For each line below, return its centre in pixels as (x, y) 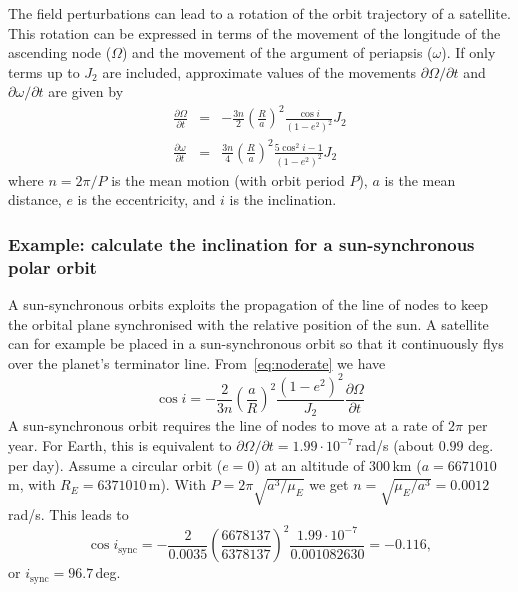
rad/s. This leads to (68, 513)
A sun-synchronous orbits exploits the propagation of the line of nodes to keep (248, 304)
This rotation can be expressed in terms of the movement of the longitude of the (254, 32)
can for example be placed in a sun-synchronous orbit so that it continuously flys (256, 343)
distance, (35, 199)
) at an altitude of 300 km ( (338, 464)
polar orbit (52, 266)
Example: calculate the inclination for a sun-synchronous (241, 243)
